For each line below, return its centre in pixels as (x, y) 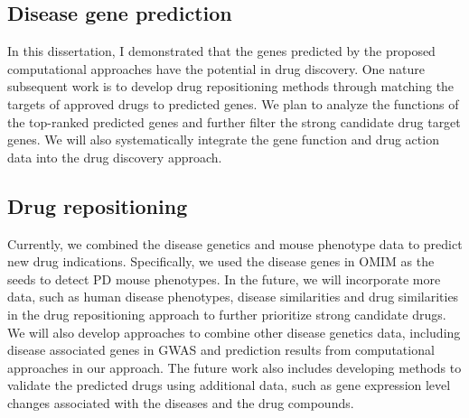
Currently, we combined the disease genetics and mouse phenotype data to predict (235, 243)
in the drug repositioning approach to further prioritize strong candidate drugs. (227, 314)
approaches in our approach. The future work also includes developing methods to (234, 367)
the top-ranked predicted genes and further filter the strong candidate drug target (234, 121)
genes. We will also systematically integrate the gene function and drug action (223, 139)
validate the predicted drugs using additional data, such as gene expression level (229, 385)
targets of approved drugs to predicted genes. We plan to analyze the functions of (233, 103)
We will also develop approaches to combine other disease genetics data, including (234, 332)
